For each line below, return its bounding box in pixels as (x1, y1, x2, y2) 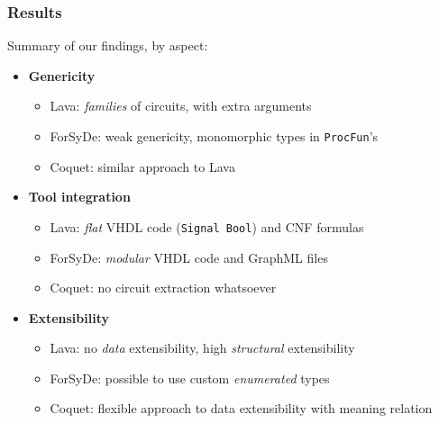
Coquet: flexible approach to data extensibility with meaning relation (50, 399, 433, 418)
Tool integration (28, 187, 131, 206)
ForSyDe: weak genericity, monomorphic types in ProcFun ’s (50, 127, 379, 145)
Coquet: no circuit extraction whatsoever (50, 278, 277, 297)
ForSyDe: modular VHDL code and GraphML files (50, 247, 328, 266)
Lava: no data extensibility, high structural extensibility (50, 338, 355, 357)
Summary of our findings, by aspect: (7, 36, 208, 55)
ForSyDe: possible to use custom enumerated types (50, 368, 330, 387)
